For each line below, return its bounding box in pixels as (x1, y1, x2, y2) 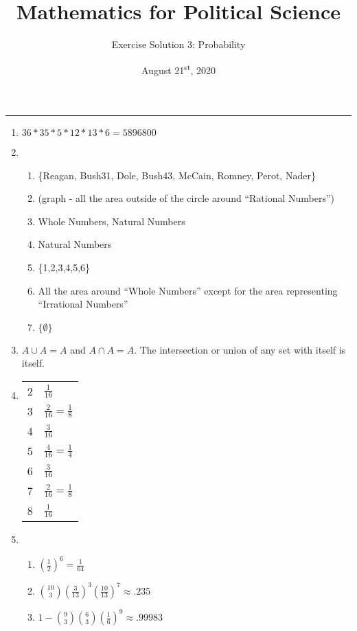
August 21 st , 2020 (141, 60, 216, 77)
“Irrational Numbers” (38, 297, 128, 311)
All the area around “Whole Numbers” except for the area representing (38, 283, 338, 297)
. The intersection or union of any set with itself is (134, 342, 346, 356)
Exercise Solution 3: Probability (111, 37, 246, 51)
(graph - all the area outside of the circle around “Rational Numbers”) (38, 191, 335, 205)
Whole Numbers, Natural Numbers (38, 214, 185, 228)
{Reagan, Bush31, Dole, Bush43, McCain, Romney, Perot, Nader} (38, 168, 316, 182)
